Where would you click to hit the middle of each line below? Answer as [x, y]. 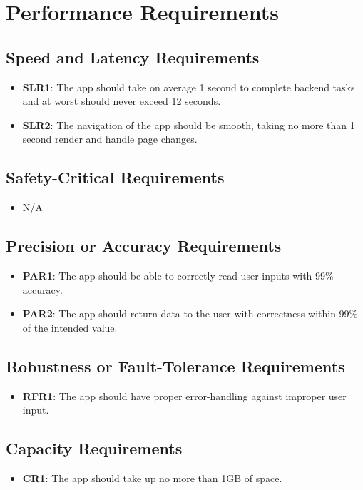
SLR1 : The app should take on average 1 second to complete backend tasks [189, 87]
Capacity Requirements [94, 448]
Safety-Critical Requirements [115, 177]
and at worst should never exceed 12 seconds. [122, 101]
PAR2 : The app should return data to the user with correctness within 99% [190, 313]
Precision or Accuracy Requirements [144, 246]
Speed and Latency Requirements [133, 57]
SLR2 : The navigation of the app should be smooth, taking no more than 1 [189, 124]
